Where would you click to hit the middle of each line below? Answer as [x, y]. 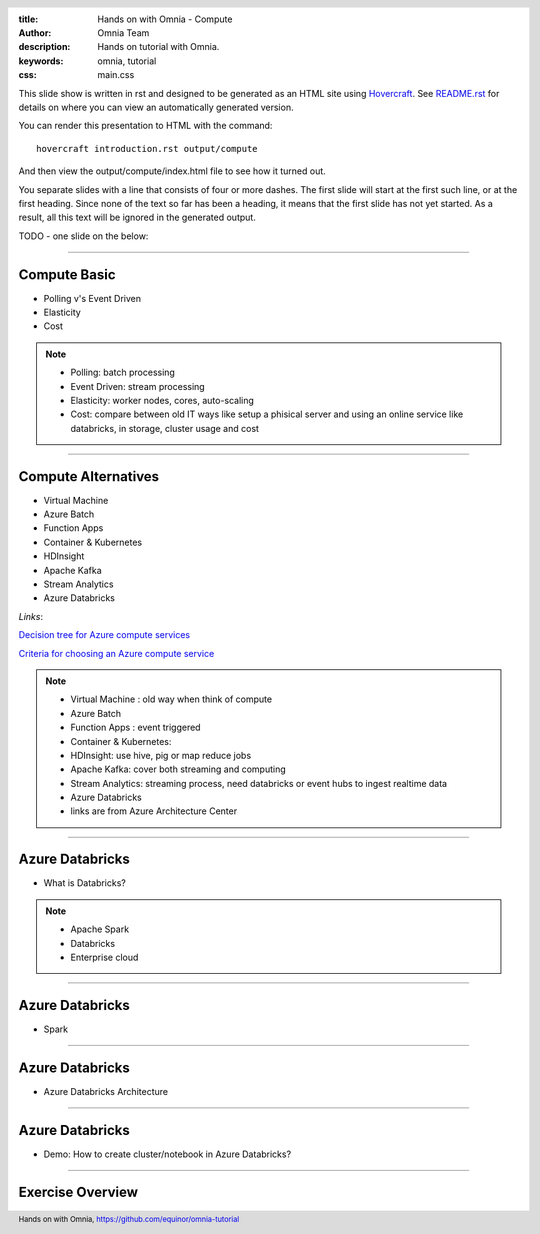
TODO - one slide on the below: [83, 236]
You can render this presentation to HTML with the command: [145, 126]
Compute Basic [67, 274]
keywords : [41, 61]
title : [28, 19]
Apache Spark [100, 929]
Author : [35, 33]
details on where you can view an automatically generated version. [156, 107]
